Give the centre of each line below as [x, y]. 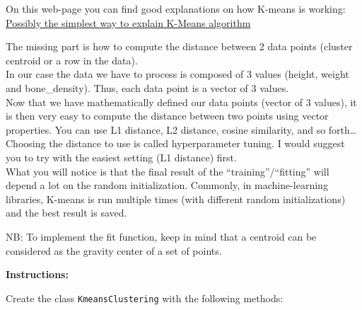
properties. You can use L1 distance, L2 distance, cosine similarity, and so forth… [181, 129]
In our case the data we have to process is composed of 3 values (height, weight [177, 74]
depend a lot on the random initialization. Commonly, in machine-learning [167, 185]
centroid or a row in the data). [72, 60]
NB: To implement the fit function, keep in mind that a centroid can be [161, 236]
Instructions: [37, 274]
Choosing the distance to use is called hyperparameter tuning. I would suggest [175, 143]
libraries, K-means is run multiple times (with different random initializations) [176, 199]
